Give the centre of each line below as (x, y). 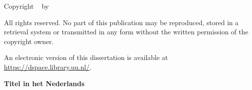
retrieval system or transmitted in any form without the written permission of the (126, 32)
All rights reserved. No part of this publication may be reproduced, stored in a (121, 22)
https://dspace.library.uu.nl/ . (48, 67)
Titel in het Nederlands (44, 83)
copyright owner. (29, 41)
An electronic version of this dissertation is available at (86, 57)
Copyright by (27, 6)
